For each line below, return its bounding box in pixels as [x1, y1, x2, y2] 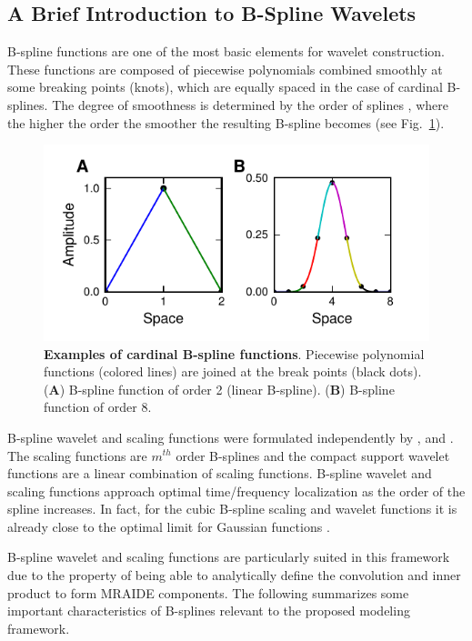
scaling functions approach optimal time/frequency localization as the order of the [7, 481, 466, 500]
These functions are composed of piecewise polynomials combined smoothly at [7, 59, 443, 78]
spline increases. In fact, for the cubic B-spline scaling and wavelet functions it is [7, 499, 457, 518]
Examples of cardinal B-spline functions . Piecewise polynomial [44, 344, 425, 363]
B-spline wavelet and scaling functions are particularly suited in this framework [7, 547, 450, 566]
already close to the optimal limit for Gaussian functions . [7, 516, 330, 536]
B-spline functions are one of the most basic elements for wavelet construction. [7, 42, 445, 61]
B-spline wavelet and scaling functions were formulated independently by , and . [7, 427, 454, 446]
